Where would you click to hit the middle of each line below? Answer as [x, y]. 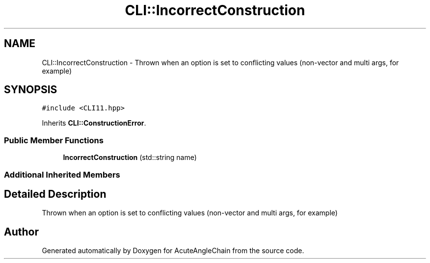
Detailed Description [55, 194]
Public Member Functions [54, 140]
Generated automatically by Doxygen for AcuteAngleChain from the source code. [173, 251]
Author [21, 232]
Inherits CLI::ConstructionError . [94, 123]
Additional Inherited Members [62, 174]
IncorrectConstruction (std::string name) [130, 158]
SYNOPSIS [31, 90]
